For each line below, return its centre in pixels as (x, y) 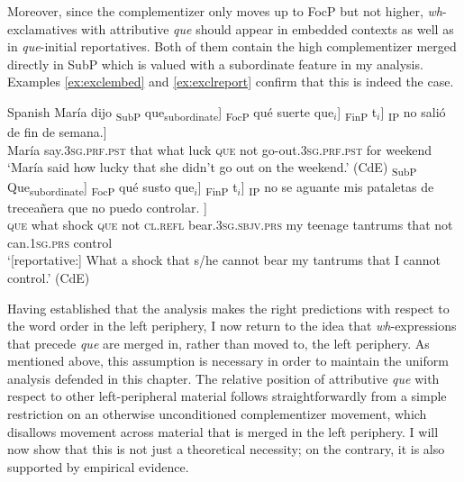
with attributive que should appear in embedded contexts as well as (268, 28)
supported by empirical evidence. (98, 466)
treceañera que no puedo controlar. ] (107, 207)
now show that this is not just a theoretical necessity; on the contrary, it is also (226, 449)
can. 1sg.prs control (60, 242)
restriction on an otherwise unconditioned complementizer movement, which (217, 414)
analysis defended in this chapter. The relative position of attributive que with (223, 378)
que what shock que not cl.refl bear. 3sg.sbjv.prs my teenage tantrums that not (230, 225)
